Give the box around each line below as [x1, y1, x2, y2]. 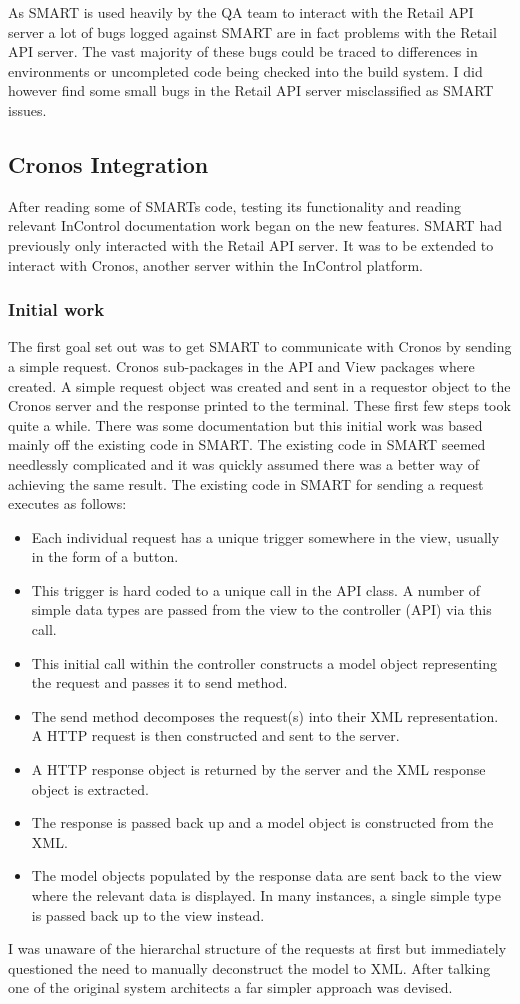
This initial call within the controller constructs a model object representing [31, 652, 498, 673]
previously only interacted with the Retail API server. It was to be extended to [8, 234, 494, 255]
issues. [8, 99, 47, 120]
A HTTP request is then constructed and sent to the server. [31, 725, 400, 746]
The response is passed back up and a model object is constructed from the [31, 812, 494, 833]
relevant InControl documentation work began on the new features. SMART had [8, 215, 502, 236]
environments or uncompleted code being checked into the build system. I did [8, 60, 483, 81]
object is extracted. [31, 778, 149, 799]
